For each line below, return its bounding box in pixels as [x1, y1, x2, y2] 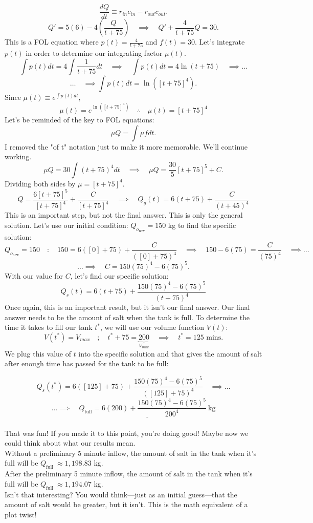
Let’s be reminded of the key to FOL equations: [5, 114, 154, 125]
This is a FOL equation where [5, 36, 99, 47]
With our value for [5, 270, 63, 281]
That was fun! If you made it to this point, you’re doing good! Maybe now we [5, 427, 249, 438]
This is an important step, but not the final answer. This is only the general [5, 210, 243, 220]
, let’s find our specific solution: [70, 270, 169, 281]
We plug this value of [5, 348, 71, 359]
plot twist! [5, 509, 37, 519]
